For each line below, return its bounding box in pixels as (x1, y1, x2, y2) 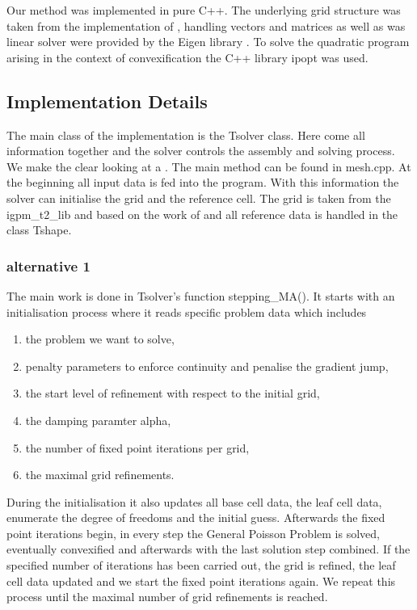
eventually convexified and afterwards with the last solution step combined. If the (6, 541, 411, 557)
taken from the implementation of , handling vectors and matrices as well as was (6, 17, 406, 34)
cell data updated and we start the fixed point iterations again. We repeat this (6, 572, 396, 589)
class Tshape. (6, 221, 72, 238)
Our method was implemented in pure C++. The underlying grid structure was (6, 2, 401, 18)
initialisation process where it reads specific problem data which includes (6, 303, 367, 320)
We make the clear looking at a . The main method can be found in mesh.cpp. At (6, 158, 411, 175)
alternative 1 (6, 255, 91, 276)
